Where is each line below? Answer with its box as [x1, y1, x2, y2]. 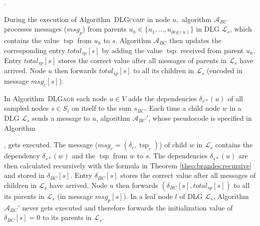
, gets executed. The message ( [4, 139, 98, 150]
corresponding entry [4, 45, 65, 55]
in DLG [196, 24, 220, 34]
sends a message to [32, 112, 90, 123]
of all [227, 93, 243, 103]
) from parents [82, 24, 127, 34]
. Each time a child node [144, 103, 220, 113]
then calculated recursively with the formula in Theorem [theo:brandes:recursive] [4, 160, 252, 170]
